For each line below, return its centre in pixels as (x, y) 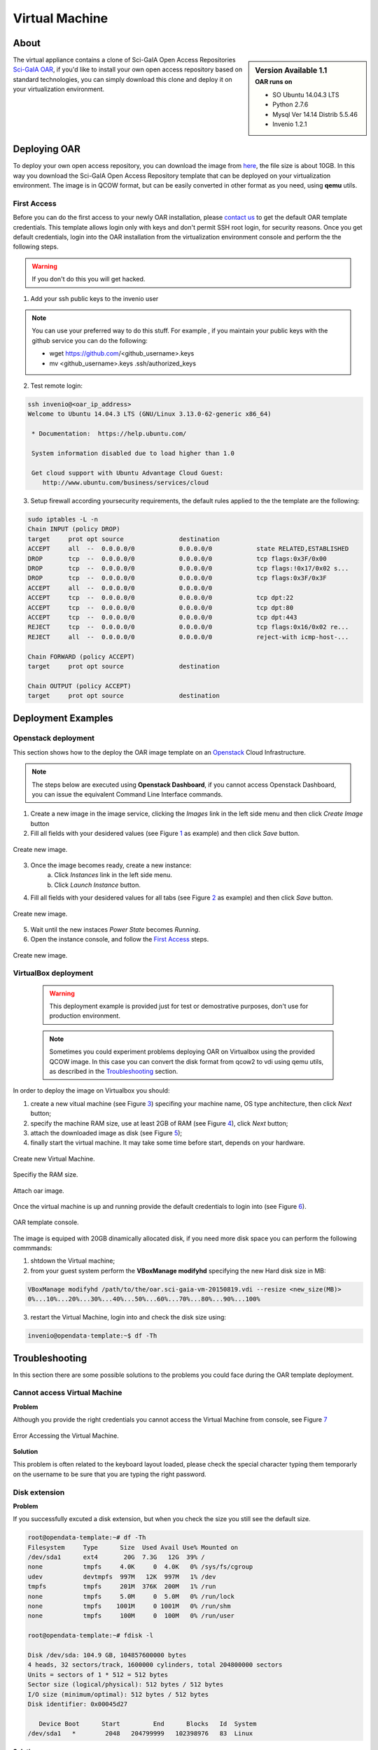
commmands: (33, 1248)
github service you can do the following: (90, 340)
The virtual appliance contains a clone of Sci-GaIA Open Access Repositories (124, 60)
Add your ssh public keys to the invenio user (94, 298)
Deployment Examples (63, 718)
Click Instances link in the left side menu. (113, 875)
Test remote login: (57, 386)
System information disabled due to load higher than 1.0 (133, 453)
